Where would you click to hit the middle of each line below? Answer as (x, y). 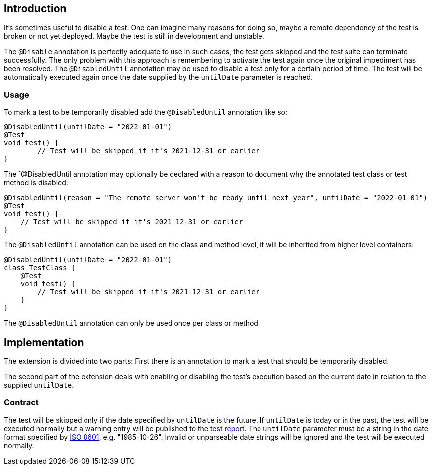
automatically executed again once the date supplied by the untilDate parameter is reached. (159, 77)
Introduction (35, 9)
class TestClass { (40, 268)
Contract (21, 403)
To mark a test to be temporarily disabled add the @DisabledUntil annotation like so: (146, 112)
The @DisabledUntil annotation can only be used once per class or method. (132, 323)
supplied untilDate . (39, 385)
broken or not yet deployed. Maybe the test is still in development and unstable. (134, 36)
